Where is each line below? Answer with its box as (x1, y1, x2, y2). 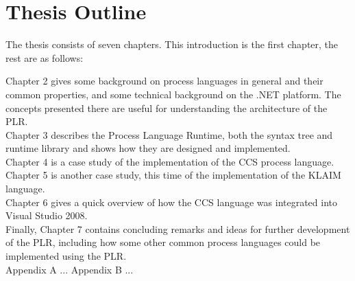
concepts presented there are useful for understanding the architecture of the (5, 100, 328, 115)
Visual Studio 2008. (5, 208, 88, 223)
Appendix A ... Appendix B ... (5, 262, 134, 276)
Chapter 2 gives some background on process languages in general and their (5, 74, 323, 88)
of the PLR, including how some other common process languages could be (5, 235, 321, 249)
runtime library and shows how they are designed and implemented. (5, 141, 291, 155)
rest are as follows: (5, 50, 84, 65)
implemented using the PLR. (5, 249, 127, 263)
